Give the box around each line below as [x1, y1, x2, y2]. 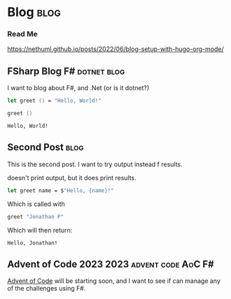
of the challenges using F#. [7, 284, 86, 293]
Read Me [7, 29, 38, 39]
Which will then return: [7, 226, 73, 234]
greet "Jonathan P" [7, 213, 64, 220]
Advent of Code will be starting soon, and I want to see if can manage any [7, 277, 220, 285]
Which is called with [7, 200, 65, 208]
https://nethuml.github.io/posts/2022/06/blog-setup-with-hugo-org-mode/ [7, 45, 224, 53]
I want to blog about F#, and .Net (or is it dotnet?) [7, 84, 150, 92]
